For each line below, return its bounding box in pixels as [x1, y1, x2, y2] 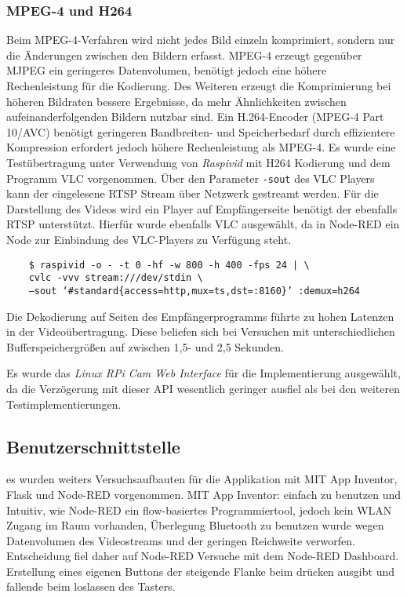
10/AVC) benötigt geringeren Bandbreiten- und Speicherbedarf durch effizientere [6, 123, 395, 140]
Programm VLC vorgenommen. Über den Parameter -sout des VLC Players [6, 169, 375, 186]
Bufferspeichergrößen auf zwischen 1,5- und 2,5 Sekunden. [6, 338, 284, 355]
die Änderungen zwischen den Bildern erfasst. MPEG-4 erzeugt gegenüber [6, 46, 362, 63]
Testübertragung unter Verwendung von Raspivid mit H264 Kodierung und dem [6, 154, 391, 170]
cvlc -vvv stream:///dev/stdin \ [28, 272, 203, 284]
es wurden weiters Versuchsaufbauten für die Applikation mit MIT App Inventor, [6, 471, 398, 487]
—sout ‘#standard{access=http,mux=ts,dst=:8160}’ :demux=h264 [28, 285, 361, 297]
